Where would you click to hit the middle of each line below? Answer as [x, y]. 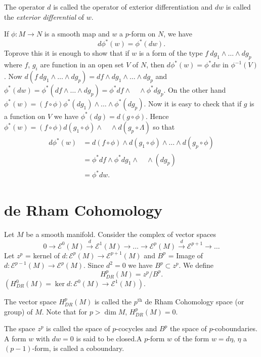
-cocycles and [137, 328]
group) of [18, 311]
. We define [196, 265]
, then [155, 65]
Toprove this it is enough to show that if [67, 53]
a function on [25, 116]
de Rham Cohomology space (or [194, 301]
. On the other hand [195, 89]
